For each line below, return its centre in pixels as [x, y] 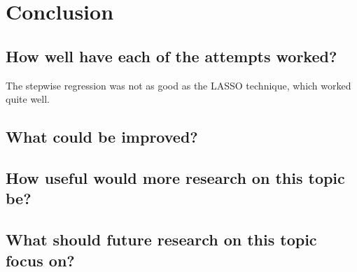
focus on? [40, 260]
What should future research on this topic [161, 239]
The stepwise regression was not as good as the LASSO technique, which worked [178, 85]
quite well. [28, 99]
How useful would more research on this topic [175, 177]
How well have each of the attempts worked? [171, 56]
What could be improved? [102, 137]
